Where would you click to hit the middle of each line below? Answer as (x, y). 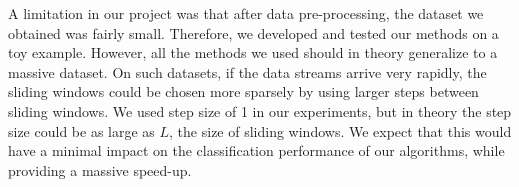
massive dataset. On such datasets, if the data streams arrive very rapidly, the (247, 71)
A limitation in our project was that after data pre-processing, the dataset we (246, 13)
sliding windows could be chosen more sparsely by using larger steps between (243, 91)
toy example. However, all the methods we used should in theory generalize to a (253, 52)
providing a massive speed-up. (100, 169)
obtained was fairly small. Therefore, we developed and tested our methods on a (253, 32)
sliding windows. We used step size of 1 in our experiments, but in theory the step (260, 110)
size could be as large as (81, 130)
